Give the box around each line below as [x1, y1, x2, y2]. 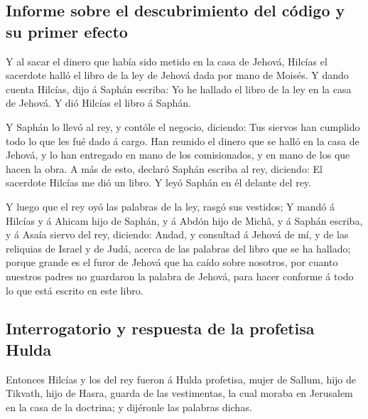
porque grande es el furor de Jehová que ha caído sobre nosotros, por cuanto [6, 255, 338, 270]
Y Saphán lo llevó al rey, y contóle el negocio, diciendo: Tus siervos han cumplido [6, 119, 360, 134]
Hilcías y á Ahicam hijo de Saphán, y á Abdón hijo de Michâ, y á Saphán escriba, [6, 213, 363, 228]
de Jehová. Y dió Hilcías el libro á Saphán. [6, 95, 191, 110]
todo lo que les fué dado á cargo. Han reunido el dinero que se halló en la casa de [6, 133, 359, 148]
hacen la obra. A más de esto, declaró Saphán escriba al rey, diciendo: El [6, 161, 323, 176]
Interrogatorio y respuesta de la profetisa [6, 317, 315, 339]
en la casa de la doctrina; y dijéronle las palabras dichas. [6, 399, 252, 414]
